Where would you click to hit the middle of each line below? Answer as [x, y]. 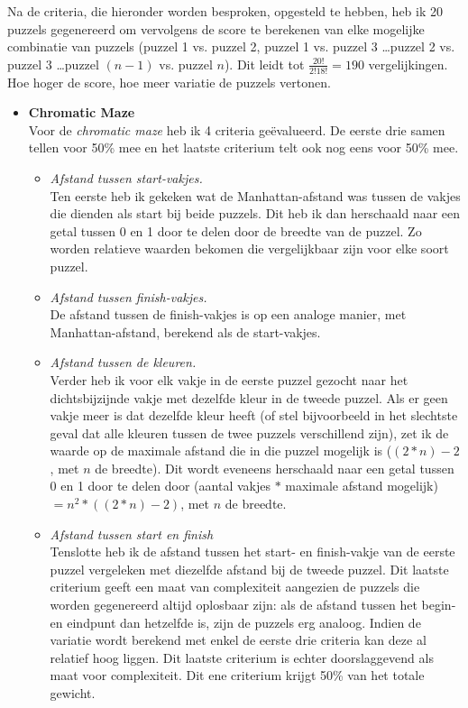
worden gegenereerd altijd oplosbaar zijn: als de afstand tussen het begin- [253, 605]
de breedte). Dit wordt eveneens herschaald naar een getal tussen [275, 468]
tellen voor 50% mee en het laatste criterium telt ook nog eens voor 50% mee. [243, 147]
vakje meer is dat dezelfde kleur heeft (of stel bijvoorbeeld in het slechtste [254, 415]
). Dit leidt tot [264, 64]
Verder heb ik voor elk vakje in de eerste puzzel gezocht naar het [229, 379]
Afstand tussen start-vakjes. [126, 177]
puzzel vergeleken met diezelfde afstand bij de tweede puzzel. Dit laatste [249, 569]
